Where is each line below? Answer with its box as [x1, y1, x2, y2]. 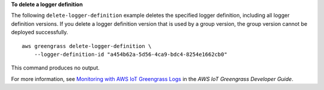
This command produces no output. [11, 64, 100, 71]
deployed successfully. [11, 29, 68, 36]
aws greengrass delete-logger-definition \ [22, 43, 152, 49]
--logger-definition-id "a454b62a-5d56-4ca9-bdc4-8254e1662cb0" [34, 51, 227, 58]
